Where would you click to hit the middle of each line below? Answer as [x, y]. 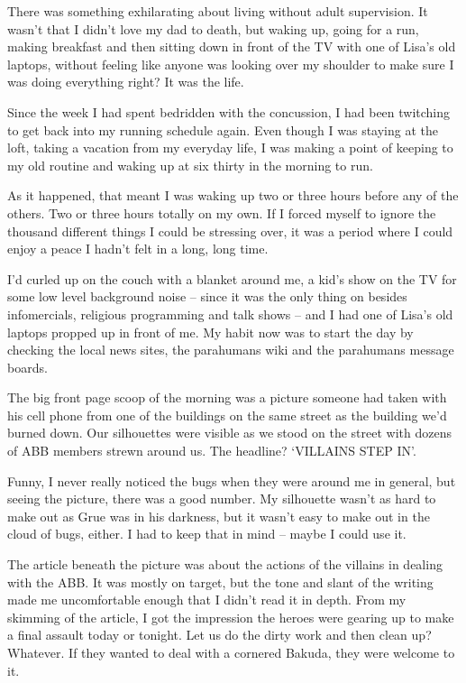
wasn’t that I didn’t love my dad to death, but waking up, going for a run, [213, 28]
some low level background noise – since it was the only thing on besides [207, 296]
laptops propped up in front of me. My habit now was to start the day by [210, 332]
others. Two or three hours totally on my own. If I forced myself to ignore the [222, 212]
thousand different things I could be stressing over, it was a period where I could [230, 231]
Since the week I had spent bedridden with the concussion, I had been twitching [229, 111]
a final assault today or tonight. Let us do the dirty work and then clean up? [219, 635]
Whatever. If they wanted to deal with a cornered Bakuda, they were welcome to [231, 652]
